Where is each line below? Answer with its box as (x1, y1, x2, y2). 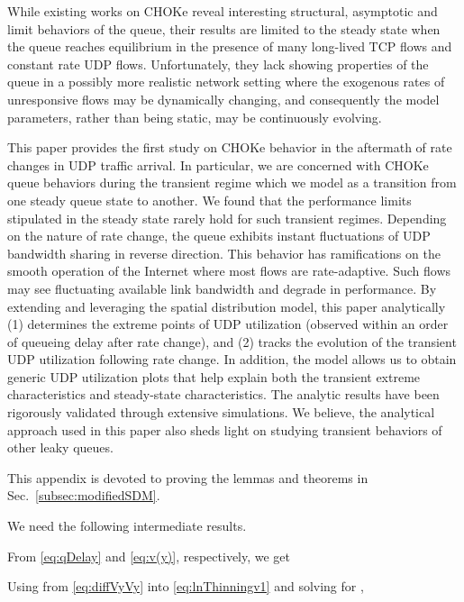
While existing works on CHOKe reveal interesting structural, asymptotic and (7, 2, 438, 20)
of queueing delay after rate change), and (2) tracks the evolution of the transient (7, 332, 457, 351)
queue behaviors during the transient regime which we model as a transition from (7, 173, 457, 192)
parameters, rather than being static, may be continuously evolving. (7, 107, 382, 126)
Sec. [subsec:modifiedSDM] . (7, 486, 160, 505)
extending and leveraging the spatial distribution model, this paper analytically (7, 296, 446, 315)
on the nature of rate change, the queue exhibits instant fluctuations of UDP (7, 226, 431, 245)
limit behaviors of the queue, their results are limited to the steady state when (7, 19, 441, 38)
